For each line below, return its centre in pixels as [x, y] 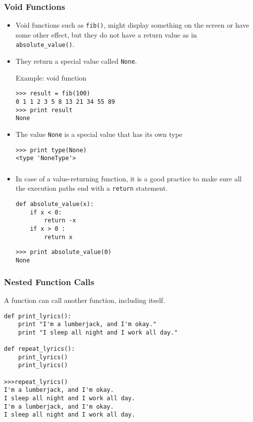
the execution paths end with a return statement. [92, 188]
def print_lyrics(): [38, 316]
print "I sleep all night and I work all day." [98, 332]
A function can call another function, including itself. [85, 300]
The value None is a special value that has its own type [99, 134]
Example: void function [51, 77]
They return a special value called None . [76, 61]
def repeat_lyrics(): [40, 349]
